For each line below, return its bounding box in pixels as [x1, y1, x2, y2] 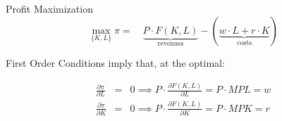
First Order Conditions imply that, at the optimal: [6, 56, 225, 70]
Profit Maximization [6, 1, 93, 15]
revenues [157, 40, 184, 48]
